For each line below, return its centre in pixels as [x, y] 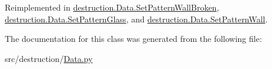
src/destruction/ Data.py [49, 58]
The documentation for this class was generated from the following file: [133, 39]
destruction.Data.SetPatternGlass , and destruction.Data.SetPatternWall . [136, 19]
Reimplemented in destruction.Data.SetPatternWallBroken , [112, 7]
